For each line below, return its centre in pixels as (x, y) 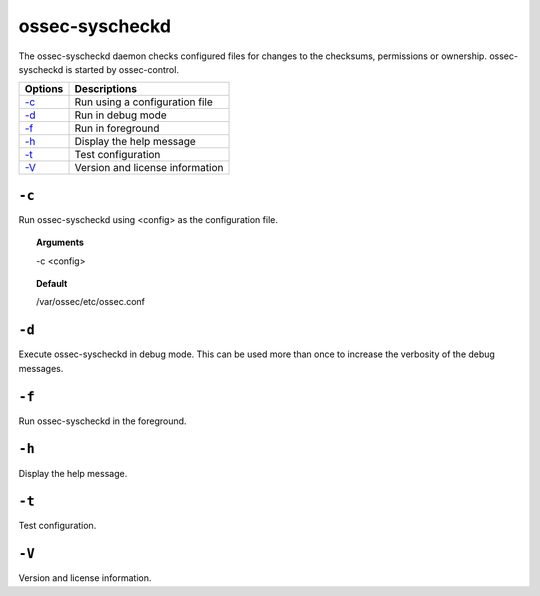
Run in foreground (117, 128)
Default (52, 284)
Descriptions (105, 89)
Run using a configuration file (144, 102)
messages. (41, 368)
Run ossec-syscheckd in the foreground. (102, 421)
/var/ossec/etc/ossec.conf (90, 302)
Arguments (60, 242)
